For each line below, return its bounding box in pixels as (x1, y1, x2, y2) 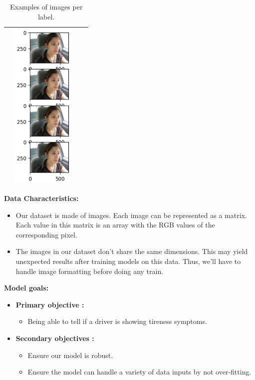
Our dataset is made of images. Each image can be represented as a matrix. (15, 209, 247, 220)
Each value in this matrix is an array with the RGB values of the (15, 219, 215, 230)
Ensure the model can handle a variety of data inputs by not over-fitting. (27, 366, 252, 377)
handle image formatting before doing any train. (15, 265, 164, 276)
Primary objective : (15, 299, 84, 309)
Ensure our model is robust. (27, 349, 113, 360)
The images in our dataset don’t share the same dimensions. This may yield (15, 246, 248, 256)
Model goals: (4, 282, 49, 293)
